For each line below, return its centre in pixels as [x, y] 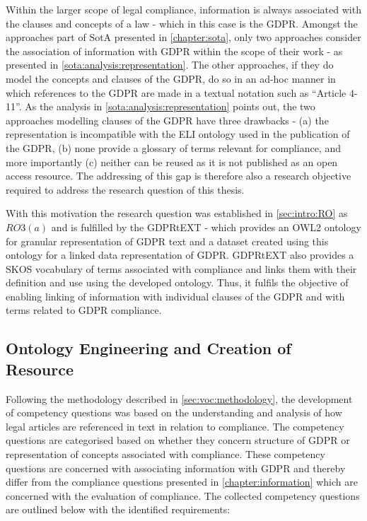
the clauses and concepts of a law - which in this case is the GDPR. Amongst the [182, 23]
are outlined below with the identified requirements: [118, 509]
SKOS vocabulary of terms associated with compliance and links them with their [181, 268]
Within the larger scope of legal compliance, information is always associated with [183, 9]
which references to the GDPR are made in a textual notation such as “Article [176, 92]
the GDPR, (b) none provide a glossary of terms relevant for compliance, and [173, 147]
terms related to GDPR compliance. [84, 310]
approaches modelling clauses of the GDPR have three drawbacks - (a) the [167, 120]
